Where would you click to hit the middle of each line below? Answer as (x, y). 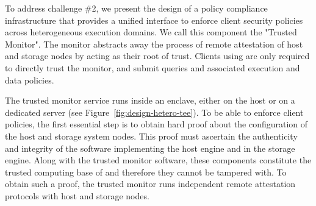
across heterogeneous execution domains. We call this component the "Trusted (151, 32)
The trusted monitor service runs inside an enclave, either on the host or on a (150, 100)
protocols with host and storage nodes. (77, 195)
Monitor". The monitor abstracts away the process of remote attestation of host (154, 44)
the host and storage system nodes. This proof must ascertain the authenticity (151, 136)
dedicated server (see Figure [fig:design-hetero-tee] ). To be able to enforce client (154, 112)
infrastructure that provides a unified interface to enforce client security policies (154, 20)
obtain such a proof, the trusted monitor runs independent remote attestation (150, 184)
